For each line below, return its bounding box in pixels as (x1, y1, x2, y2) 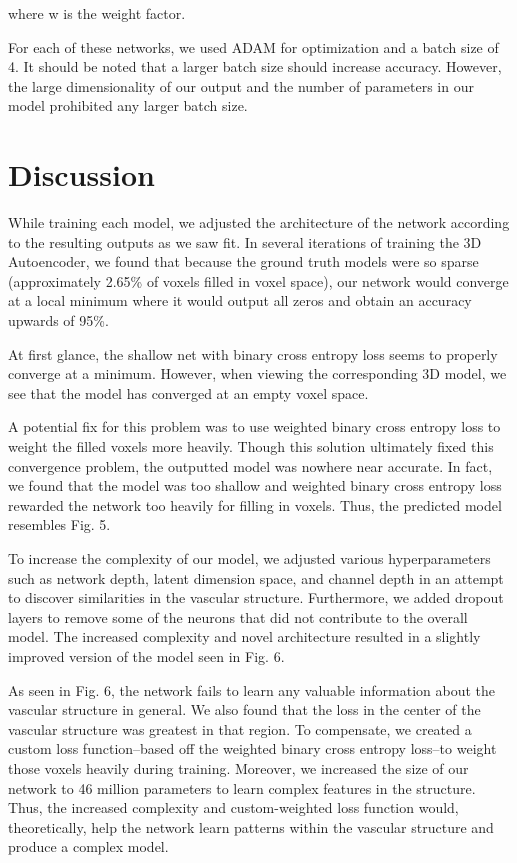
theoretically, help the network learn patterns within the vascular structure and (8, 816, 494, 837)
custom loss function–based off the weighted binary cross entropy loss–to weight (8, 738, 497, 759)
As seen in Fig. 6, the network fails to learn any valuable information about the (8, 679, 496, 700)
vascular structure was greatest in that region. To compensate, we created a (8, 718, 472, 739)
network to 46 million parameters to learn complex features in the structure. (8, 777, 476, 798)
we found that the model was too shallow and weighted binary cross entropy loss (8, 475, 502, 496)
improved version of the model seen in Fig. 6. (8, 645, 285, 666)
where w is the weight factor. (8, 3, 186, 23)
